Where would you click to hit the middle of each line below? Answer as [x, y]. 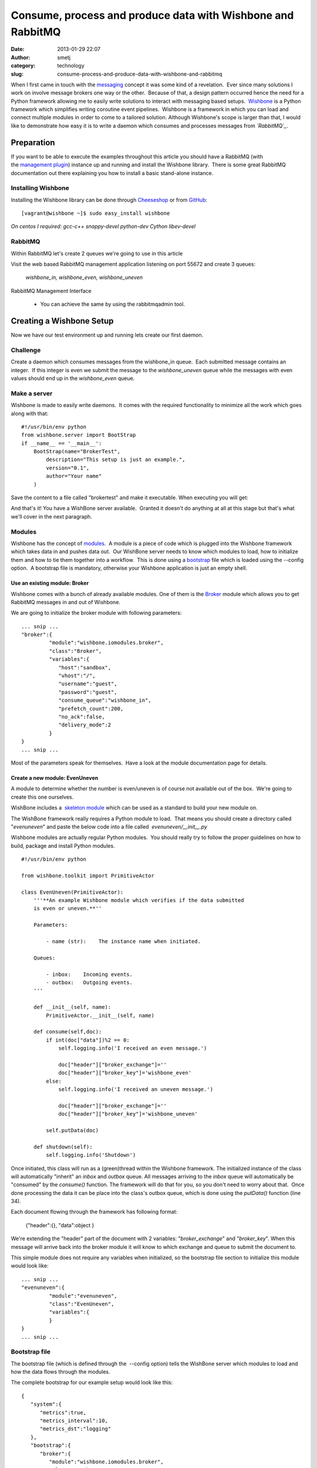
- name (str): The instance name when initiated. [123, 941]
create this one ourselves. [42, 797]
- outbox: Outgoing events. [90, 982]
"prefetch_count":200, [91, 708]
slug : [17, 74]
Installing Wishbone [40, 188]
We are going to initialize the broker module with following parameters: [96, 613]
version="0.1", [68, 468]
